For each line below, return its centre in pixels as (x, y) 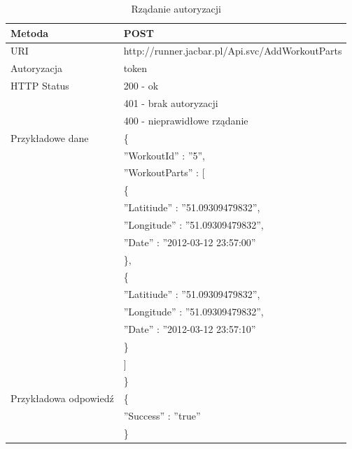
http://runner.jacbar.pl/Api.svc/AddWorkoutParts (233, 51)
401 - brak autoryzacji (171, 102)
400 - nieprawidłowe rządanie (186, 120)
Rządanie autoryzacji (176, 8)
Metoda (30, 33)
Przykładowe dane (50, 137)
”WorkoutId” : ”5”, (164, 155)
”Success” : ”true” (162, 416)
